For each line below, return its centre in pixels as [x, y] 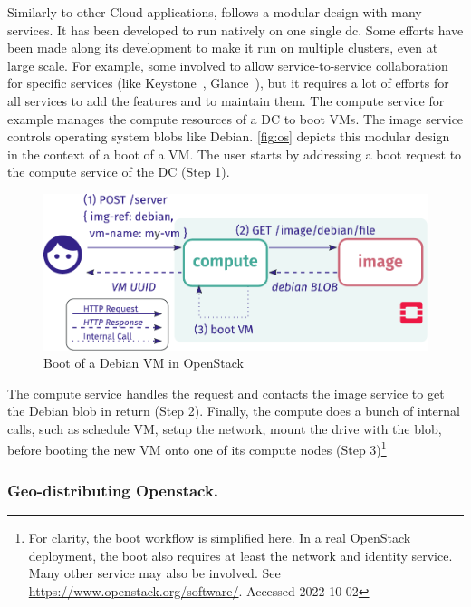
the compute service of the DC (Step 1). [119, 172]
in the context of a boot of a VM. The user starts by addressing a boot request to [235, 154]
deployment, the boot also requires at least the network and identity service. [240, 555]
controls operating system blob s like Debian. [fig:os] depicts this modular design [229, 136]
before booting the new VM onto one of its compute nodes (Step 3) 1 [197, 448]
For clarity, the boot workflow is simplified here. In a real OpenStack [220, 537]
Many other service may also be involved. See [154, 573]
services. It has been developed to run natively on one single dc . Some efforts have [235, 29]
